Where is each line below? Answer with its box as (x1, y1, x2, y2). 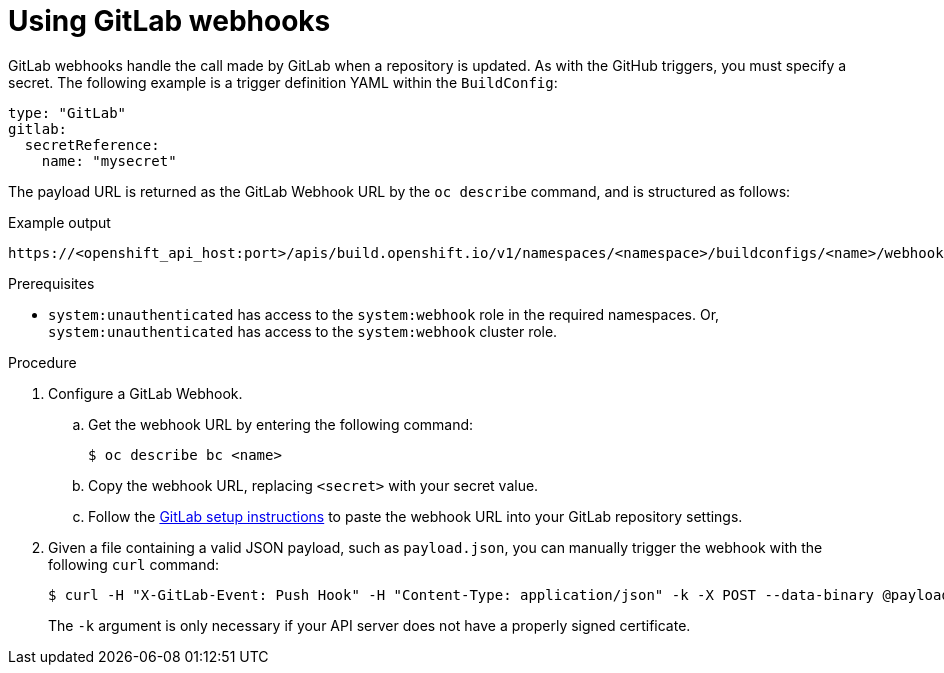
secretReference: (24, 136, 160, 153)
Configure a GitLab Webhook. (48, 384, 243, 402)
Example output (8, 213, 111, 231)
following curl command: (48, 555, 220, 573)
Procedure (8, 353, 77, 371)
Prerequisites (8, 274, 95, 292)
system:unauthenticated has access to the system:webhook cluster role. (48, 322, 558, 340)
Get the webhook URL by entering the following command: (88, 415, 474, 433)
